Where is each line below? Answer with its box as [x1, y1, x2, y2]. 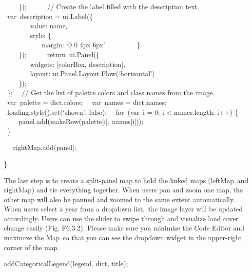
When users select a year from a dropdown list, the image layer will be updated [4, 204, 243, 214]
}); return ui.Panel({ [19, 49, 99, 59]
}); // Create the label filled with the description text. [19, 1, 199, 11]
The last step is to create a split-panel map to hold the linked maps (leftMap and [4, 175, 249, 185]
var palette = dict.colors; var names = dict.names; [7, 97, 167, 107]
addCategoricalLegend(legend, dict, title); [4, 258, 128, 269]
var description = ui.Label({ [7, 11, 93, 21]
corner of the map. [4, 242, 59, 252]
